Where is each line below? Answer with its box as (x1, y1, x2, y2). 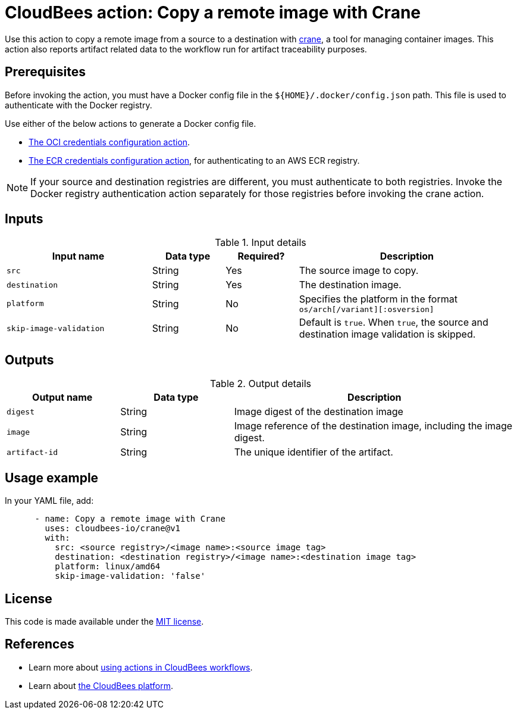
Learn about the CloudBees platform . (29, 680, 174, 691)
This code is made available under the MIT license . (5, 616, 204, 626)
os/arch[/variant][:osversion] (299, 305, 434, 314)
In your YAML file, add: (5, 495, 94, 506)
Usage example (5, 470, 99, 485)
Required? (237, 250, 285, 263)
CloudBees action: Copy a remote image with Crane (5, 2, 421, 23)
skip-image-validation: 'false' (55, 571, 206, 581)
